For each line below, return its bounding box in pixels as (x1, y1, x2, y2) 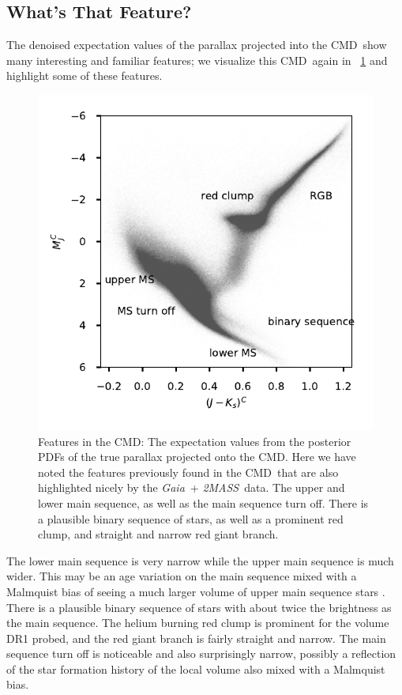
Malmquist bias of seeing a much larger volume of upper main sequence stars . (6, 583, 385, 599)
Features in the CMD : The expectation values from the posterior (38, 432, 351, 449)
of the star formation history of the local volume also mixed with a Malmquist (6, 660, 385, 677)
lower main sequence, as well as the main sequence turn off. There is (38, 494, 369, 511)
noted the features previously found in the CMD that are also (38, 463, 339, 480)
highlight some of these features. (6, 67, 163, 84)
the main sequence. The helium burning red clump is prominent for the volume (6, 614, 389, 631)
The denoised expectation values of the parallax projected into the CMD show (6, 36, 387, 53)
